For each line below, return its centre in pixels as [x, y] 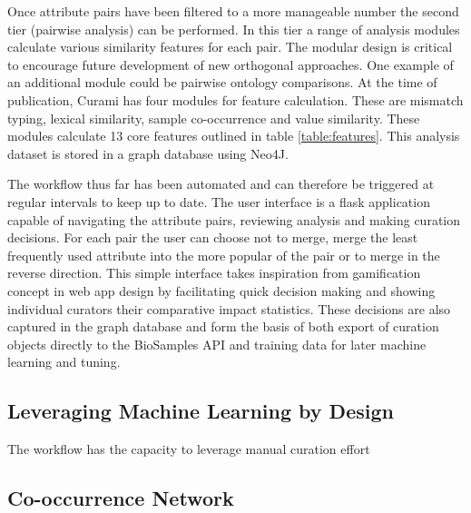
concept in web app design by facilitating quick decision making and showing [221, 290]
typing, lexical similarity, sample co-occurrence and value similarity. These [214, 118]
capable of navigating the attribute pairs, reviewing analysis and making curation [234, 219]
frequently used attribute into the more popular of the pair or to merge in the [224, 255]
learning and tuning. [64, 362]
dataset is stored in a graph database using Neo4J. [148, 153]
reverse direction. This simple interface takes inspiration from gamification [214, 273]
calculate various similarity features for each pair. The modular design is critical [230, 47]
